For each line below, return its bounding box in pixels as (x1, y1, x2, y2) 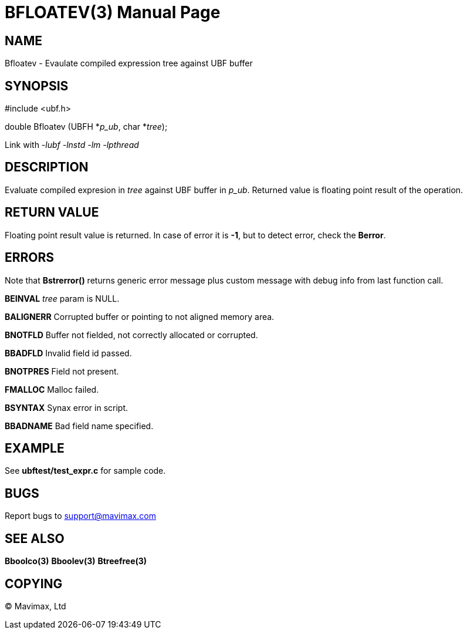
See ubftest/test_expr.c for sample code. (5, 466, 166, 476)
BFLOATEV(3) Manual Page (5, 2, 221, 22)
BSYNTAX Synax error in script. (5, 402, 128, 413)
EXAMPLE (5, 440, 65, 456)
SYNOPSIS (5, 78, 69, 93)
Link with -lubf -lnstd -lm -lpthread (5, 140, 139, 150)
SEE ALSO (5, 531, 65, 546)
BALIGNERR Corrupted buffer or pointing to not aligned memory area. (5, 311, 275, 322)
